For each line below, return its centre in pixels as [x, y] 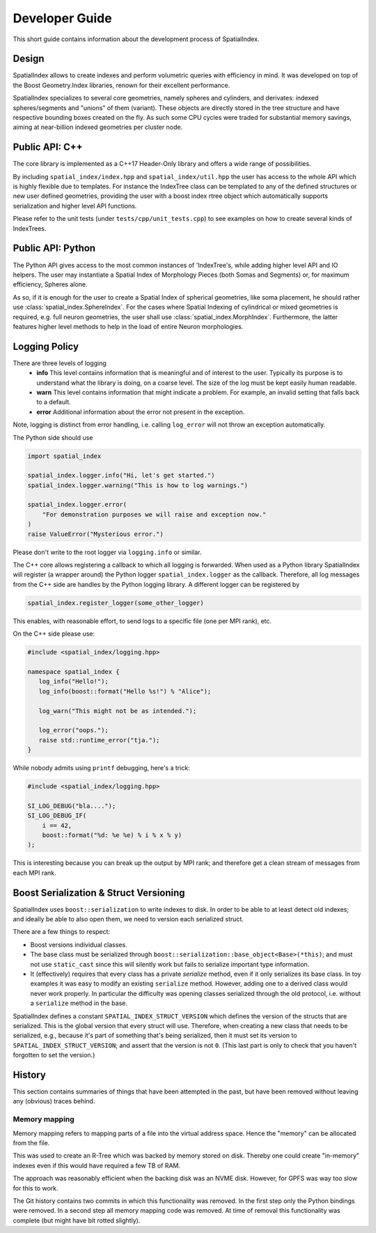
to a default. [54, 402]
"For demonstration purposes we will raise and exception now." [154, 514]
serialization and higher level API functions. [75, 206]
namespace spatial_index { [73, 672]
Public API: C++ [48, 147]
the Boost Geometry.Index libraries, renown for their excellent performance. [122, 85]
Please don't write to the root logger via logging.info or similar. [107, 552]
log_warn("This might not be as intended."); [118, 711]
